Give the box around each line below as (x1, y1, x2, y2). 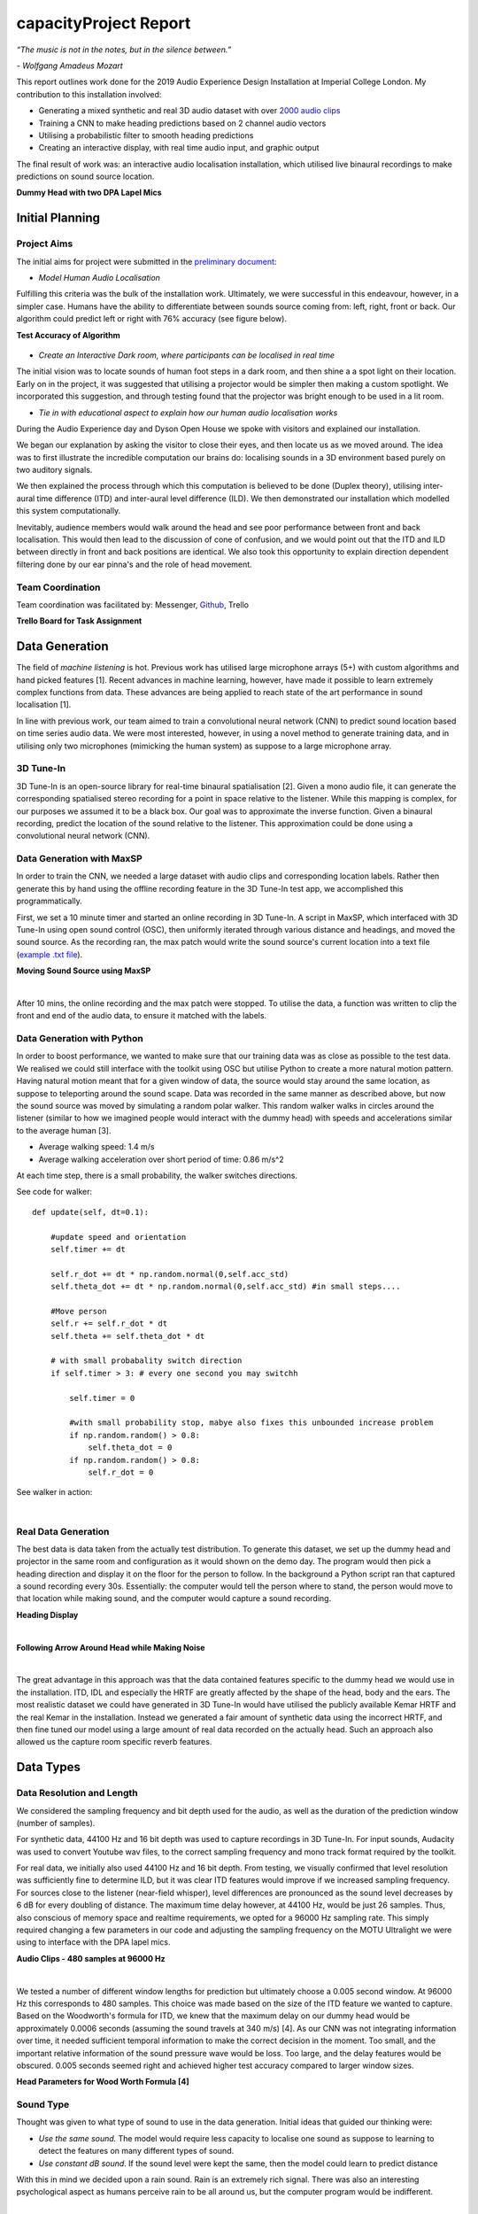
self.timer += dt (50, 1244, 126, 1254)
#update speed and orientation (50, 1232, 187, 1242)
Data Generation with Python (16, 1033, 143, 1045)
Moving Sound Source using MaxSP (16, 965, 151, 976)
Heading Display (16, 1609, 79, 1620)
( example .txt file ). (16, 948, 83, 960)
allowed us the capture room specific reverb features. (16, 1737, 212, 1747)
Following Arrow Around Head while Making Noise (16, 1642, 205, 1653)
